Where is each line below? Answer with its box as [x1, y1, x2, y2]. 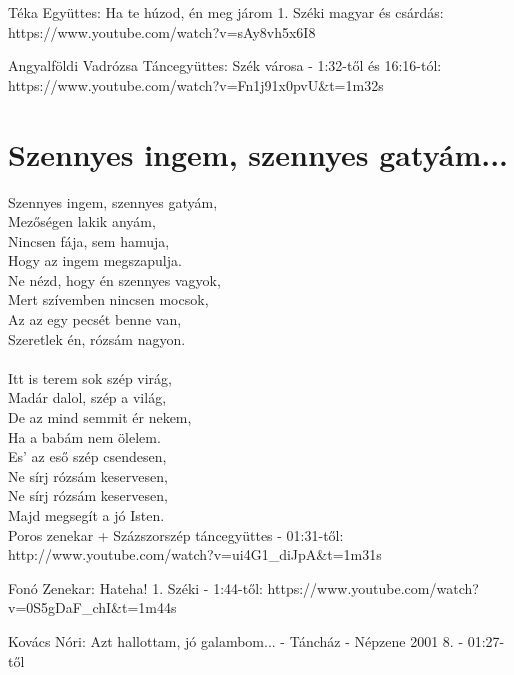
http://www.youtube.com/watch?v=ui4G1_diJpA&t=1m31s [8, 544, 382, 565]
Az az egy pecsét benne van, [8, 309, 182, 330]
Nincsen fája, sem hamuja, [8, 230, 170, 251]
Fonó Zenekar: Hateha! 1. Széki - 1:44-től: [8, 577, 263, 598]
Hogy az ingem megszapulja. [8, 250, 182, 271]
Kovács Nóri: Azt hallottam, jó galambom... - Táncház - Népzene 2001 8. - [8, 630, 464, 651]
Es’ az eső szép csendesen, [8, 446, 167, 467]
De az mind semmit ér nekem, [8, 407, 192, 428]
